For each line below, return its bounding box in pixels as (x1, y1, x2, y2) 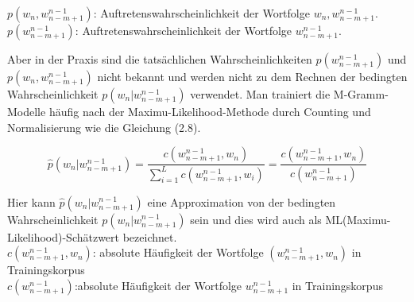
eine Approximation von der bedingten (147, 193, 336, 210)
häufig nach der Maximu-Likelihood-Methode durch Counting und (48, 103, 371, 119)
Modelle (7, 103, 46, 119)
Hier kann (7, 193, 56, 210)
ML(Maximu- (325, 211, 391, 227)
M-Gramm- (333, 86, 389, 102)
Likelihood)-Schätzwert (7, 228, 120, 245)
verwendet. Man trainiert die (190, 86, 331, 102)
